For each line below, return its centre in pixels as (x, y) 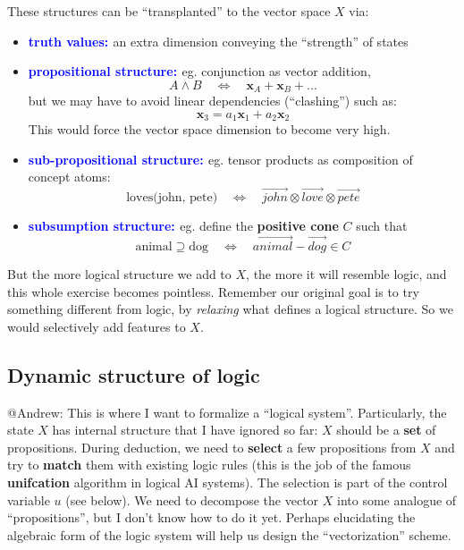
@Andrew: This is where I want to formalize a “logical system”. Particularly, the (227, 412)
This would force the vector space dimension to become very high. (209, 129)
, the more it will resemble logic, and (346, 274)
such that (382, 226)
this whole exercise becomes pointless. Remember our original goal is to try (213, 291)
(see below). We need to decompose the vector (192, 499)
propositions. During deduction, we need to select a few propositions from (212, 447)
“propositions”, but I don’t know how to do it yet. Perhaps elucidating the (211, 517)
